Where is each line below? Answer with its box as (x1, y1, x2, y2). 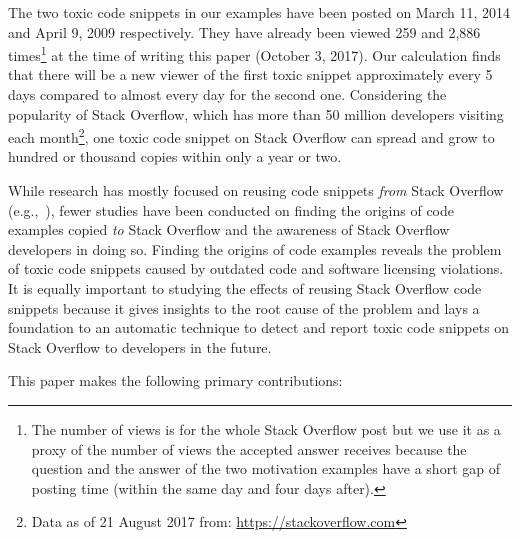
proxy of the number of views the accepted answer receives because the (31, 438, 467, 459)
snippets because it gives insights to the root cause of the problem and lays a (8, 297, 480, 318)
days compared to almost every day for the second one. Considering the (8, 84, 447, 105)
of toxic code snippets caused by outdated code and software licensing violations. (8, 258, 504, 279)
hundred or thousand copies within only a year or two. (8, 146, 342, 167)
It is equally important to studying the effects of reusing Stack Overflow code (8, 278, 482, 299)
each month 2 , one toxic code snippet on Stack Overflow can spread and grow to (8, 124, 495, 147)
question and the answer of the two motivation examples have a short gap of (31, 458, 500, 479)
